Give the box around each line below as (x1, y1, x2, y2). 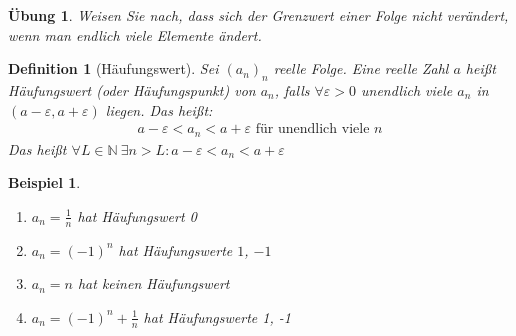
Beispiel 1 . (8, 172, 81, 193)
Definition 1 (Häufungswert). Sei (8, 58, 219, 79)
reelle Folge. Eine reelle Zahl (273, 58, 449, 79)
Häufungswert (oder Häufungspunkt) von (8, 79, 256, 100)
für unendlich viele (255, 122, 370, 137)
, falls (274, 79, 310, 100)
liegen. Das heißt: (105, 99, 213, 120)
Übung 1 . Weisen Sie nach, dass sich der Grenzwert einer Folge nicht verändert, (8, 5, 509, 25)
